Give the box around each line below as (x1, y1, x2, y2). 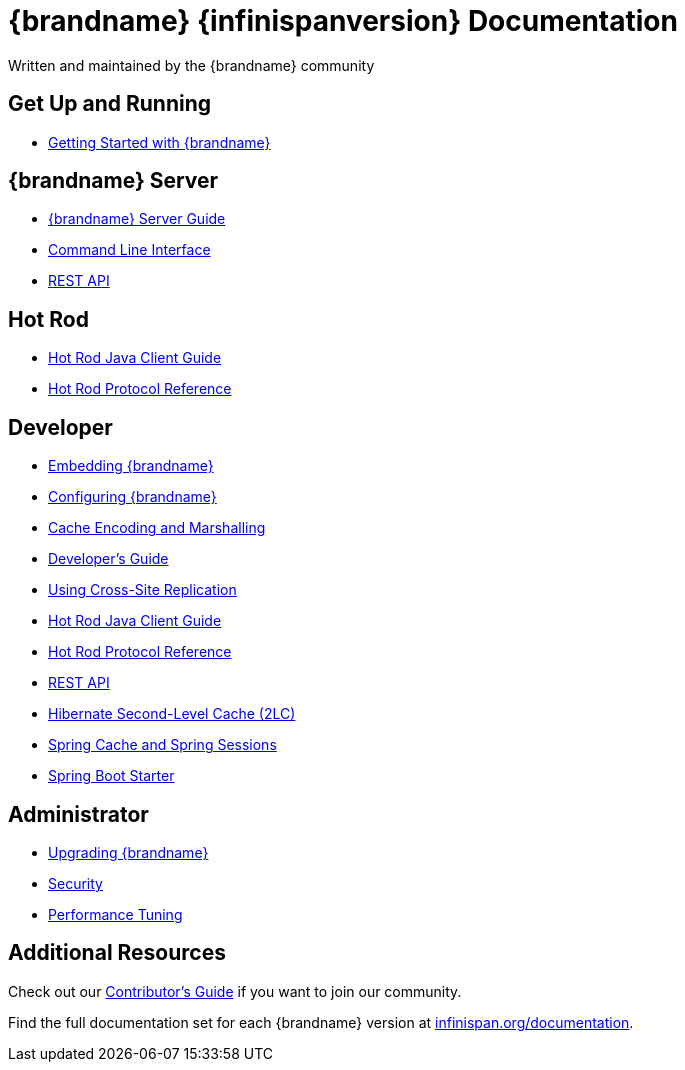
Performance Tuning (48, 905, 183, 923)
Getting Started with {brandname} (48, 133, 271, 151)
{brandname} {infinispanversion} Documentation (8, 4, 678, 38)
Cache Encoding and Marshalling (48, 519, 266, 537)
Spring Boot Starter (48, 767, 175, 785)
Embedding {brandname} (48, 457, 214, 475)
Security (48, 874, 103, 892)
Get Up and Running (8, 91, 212, 117)
